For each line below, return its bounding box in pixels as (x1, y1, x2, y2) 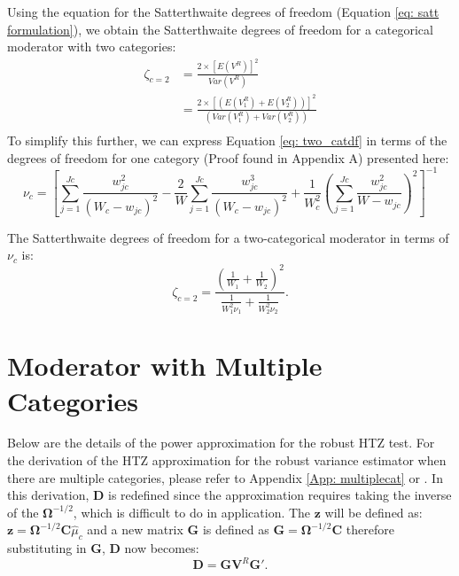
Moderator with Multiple (7, 347, 323, 384)
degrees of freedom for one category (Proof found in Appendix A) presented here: (7, 148, 449, 167)
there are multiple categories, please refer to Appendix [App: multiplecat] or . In (7, 468, 443, 486)
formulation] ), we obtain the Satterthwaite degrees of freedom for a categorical (7, 19, 433, 38)
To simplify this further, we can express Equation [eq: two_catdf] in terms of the (7, 131, 447, 150)
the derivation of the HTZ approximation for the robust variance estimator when (7, 451, 447, 470)
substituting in (7, 539, 87, 557)
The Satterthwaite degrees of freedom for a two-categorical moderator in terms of (7, 228, 449, 246)
